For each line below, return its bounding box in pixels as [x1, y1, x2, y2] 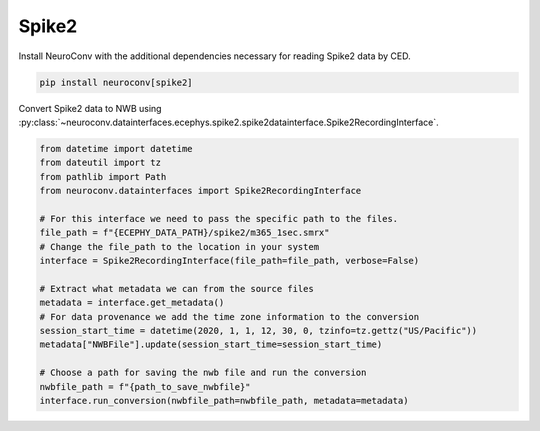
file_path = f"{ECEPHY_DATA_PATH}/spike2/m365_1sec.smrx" [39, 227, 330, 239]
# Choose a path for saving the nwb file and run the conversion [39, 367, 367, 379]
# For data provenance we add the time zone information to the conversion [39, 311, 420, 322]
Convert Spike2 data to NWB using [18, 102, 162, 114]
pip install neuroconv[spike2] [39, 76, 194, 88]
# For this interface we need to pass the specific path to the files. [39, 213, 399, 224]
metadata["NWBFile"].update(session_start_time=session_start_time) [39, 339, 383, 350]
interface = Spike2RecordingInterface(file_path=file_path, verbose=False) [39, 255, 420, 267]
